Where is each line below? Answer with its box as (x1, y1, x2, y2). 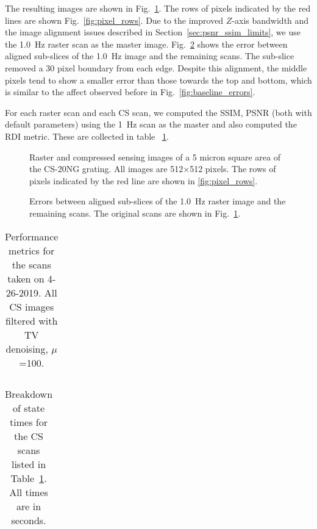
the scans (12, 257, 51, 272)
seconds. (11, 513, 46, 527)
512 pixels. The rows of (190, 162, 276, 175)
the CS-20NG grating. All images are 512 (29, 162, 183, 175)
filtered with (5, 313, 58, 328)
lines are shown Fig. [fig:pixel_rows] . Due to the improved (5, 13, 224, 26)
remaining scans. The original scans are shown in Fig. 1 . (29, 206, 241, 219)
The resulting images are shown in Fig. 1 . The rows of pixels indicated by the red (5, 2, 311, 14)
